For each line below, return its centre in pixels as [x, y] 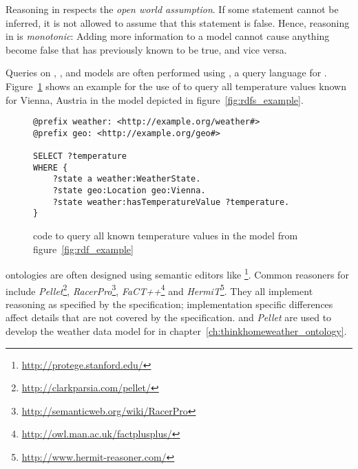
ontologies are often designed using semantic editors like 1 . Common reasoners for [177, 273]
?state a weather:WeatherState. [127, 179]
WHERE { [51, 167]
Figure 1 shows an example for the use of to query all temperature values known [176, 86]
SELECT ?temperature [80, 156]
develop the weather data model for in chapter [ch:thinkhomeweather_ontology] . [176, 330]
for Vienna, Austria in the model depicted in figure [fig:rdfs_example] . [155, 99]
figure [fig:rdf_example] [83, 249]
